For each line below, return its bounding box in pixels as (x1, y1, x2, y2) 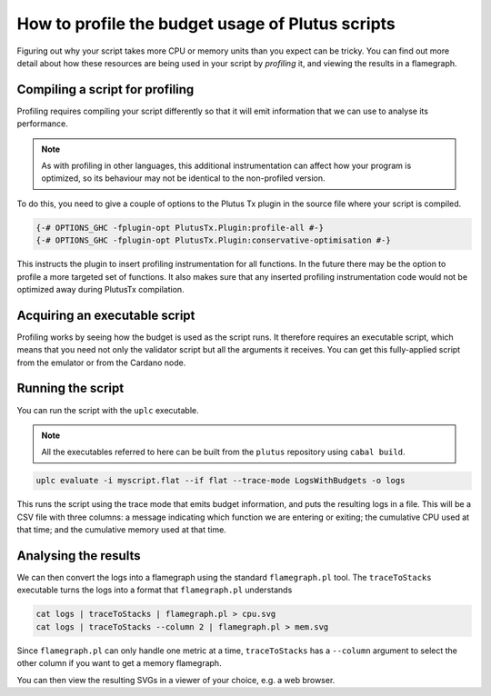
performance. (16, 118, 68, 129)
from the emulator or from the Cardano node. (16, 357, 186, 368)
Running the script (16, 381, 125, 396)
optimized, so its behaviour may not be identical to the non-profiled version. (41, 173, 326, 184)
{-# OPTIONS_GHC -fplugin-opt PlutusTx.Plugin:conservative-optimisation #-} (35, 235, 391, 245)
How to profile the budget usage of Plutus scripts (16, 14, 396, 34)
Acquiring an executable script (16, 307, 195, 323)
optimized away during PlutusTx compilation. (16, 283, 185, 294)
